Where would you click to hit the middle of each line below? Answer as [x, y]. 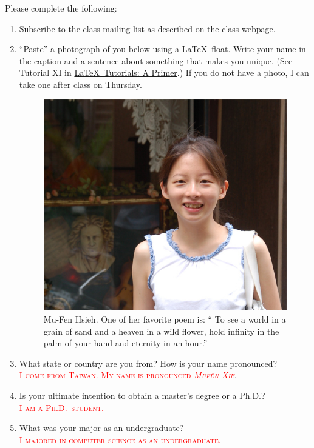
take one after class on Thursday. [80, 84]
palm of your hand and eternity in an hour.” [125, 343]
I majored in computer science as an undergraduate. [120, 439]
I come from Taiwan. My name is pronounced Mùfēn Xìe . [128, 375]
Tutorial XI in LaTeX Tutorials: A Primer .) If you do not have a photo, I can [164, 72]
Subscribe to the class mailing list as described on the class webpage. [147, 28]
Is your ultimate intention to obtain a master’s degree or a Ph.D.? [142, 395]
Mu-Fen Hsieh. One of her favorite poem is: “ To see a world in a [165, 319]
